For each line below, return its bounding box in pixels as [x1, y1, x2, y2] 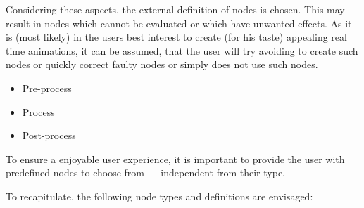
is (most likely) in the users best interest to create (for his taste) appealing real [6, 30, 347, 44]
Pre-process [22, 80, 72, 95]
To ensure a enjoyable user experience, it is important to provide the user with [6, 151, 345, 166]
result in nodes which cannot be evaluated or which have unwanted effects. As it [6, 15, 352, 30]
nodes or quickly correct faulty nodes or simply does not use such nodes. [6, 57, 318, 72]
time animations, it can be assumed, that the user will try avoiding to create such [6, 43, 358, 58]
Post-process [22, 128, 76, 143]
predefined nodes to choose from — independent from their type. [6, 165, 285, 180]
